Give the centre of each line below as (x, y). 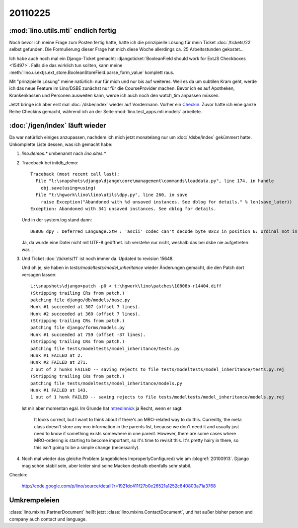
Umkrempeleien (34, 500)
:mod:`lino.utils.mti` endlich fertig (63, 31)
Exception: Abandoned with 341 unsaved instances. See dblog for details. (123, 209)
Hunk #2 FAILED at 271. (59, 363)
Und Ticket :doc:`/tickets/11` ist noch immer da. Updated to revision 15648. (98, 259)
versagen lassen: (39, 274)
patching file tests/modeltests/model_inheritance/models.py (106, 383)
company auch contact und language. (48, 519)
